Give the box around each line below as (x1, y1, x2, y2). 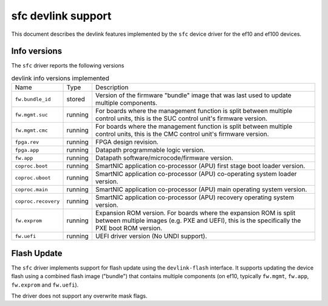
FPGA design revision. (95, 138, 159, 146)
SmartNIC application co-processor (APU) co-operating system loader (95, 170, 297, 178)
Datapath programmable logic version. (95, 146, 205, 154)
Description (95, 83, 129, 92)
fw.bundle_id (15, 96, 51, 103)
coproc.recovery (15, 198, 60, 205)
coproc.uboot (15, 174, 51, 181)
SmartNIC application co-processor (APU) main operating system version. (95, 185, 307, 194)
